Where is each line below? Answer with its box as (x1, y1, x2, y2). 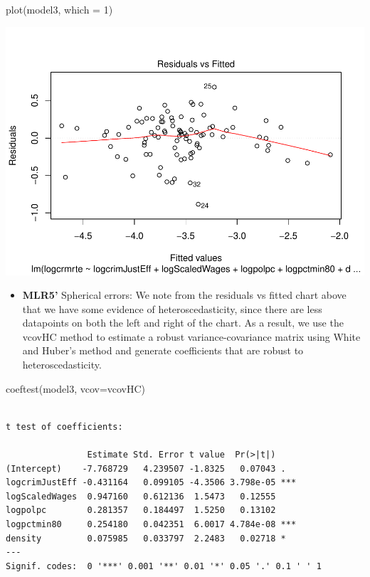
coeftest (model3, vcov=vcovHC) (6, 381, 146, 396)
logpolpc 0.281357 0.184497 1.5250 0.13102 (6, 505, 276, 516)
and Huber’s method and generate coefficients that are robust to (22, 343, 304, 358)
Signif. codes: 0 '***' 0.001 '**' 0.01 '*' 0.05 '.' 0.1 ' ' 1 (6, 561, 322, 571)
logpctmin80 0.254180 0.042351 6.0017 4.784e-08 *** (6, 519, 297, 530)
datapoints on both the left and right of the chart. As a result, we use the (22, 315, 344, 330)
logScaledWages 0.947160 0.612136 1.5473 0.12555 (6, 491, 276, 502)
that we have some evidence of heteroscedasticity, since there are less (22, 301, 322, 316)
